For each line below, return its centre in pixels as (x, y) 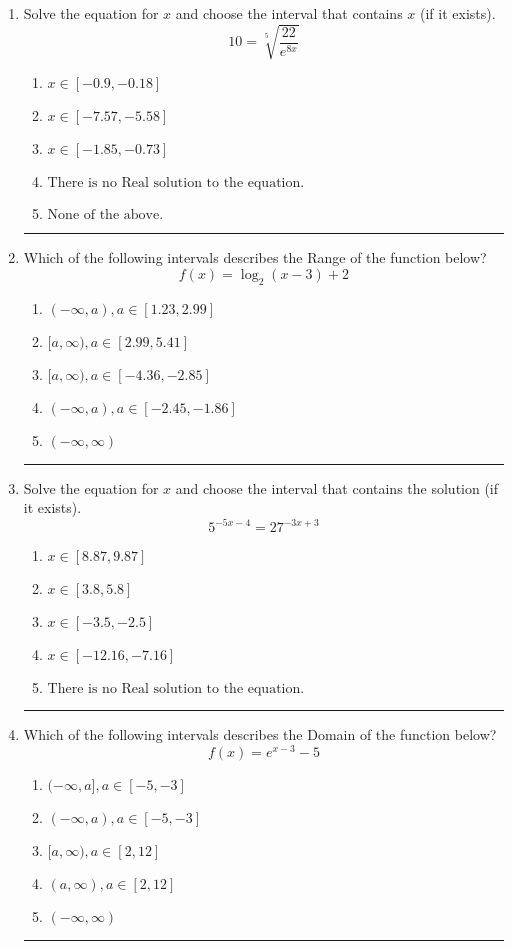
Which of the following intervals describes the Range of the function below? (255, 257)
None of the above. (105, 215)
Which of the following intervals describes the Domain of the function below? (260, 734)
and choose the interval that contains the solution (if (337, 487)
